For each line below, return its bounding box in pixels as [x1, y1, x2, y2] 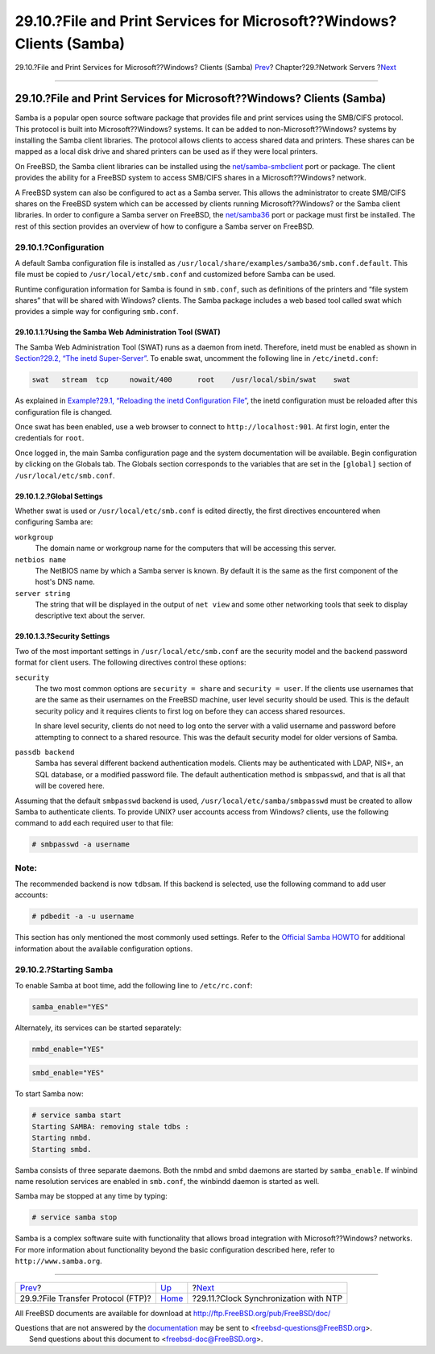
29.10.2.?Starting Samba [14, 963, 114, 975]
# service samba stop [31, 1213, 118, 1222]
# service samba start [31, 1111, 122, 1120]
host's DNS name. [35, 577, 96, 587]
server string [14, 589, 71, 598]
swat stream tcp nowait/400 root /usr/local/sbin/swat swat [31, 375, 350, 384]
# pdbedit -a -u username [31, 912, 135, 921]
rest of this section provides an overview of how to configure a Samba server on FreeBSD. [14, 222, 314, 231]
